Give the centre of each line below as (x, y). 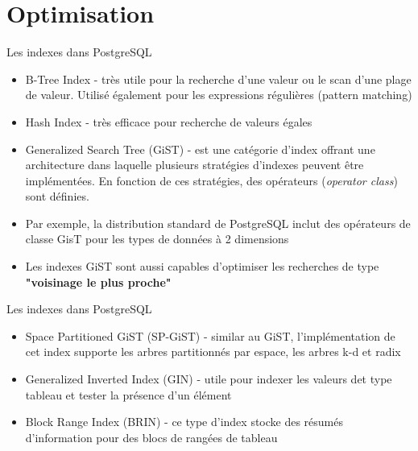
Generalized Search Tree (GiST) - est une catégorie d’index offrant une (200, 149)
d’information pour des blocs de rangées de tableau (151, 437)
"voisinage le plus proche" (98, 281)
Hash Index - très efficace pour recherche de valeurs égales (169, 121)
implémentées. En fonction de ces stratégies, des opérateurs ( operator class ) (211, 180)
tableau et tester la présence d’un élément (128, 394)
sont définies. (57, 196)
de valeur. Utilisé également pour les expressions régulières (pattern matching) (219, 95)
